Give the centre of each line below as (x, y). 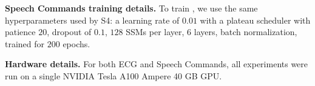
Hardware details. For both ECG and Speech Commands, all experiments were (157, 64)
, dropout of (69, 32)
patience (20, 32)
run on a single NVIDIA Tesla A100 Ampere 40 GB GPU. (113, 75)
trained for (25, 43)
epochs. (76, 43)
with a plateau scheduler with (255, 20)
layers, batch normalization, (246, 32)
